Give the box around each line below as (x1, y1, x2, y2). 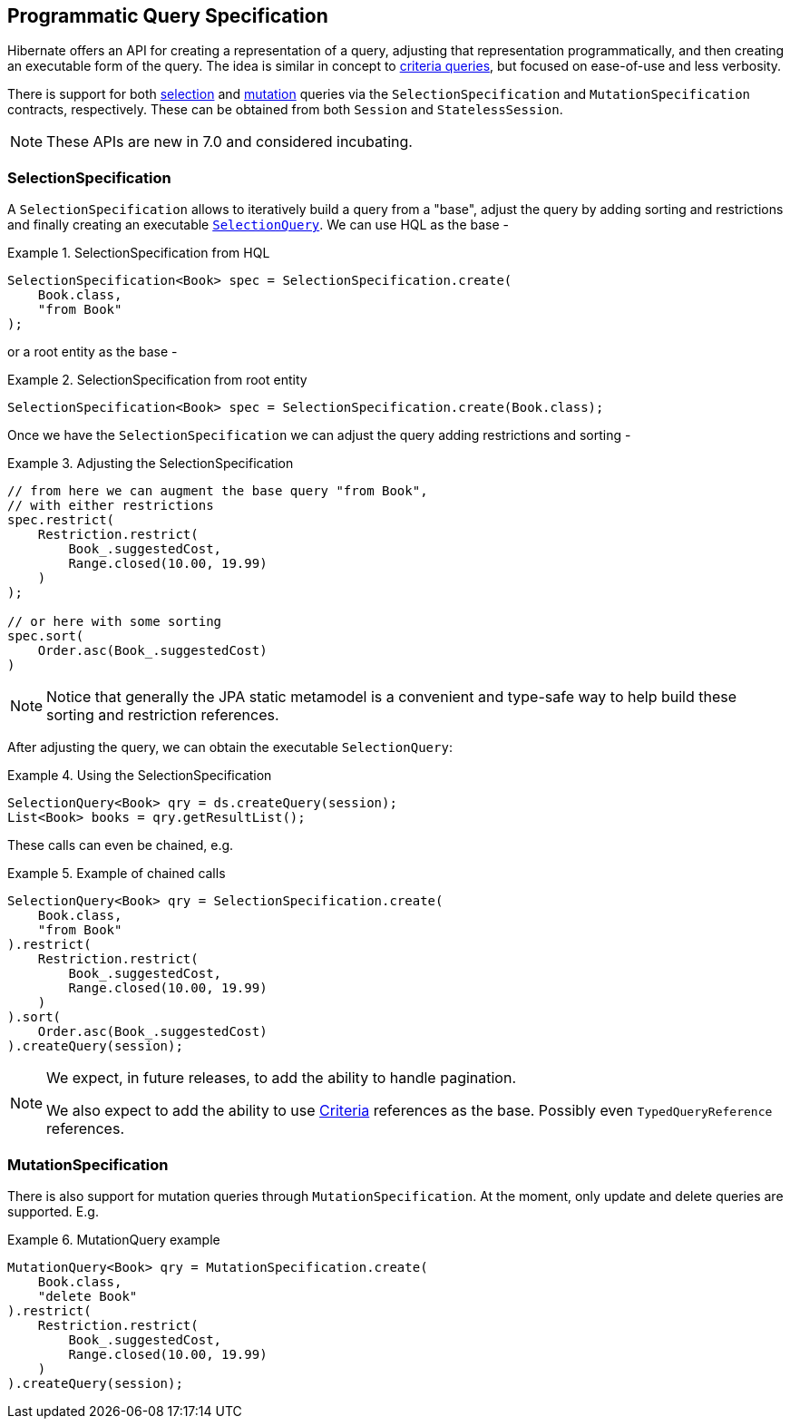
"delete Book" (37, 1288, 138, 1304)
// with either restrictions (7, 498, 214, 513)
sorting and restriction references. (46, 706, 279, 725)
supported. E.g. (7, 1203, 99, 1219)
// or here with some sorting (7, 614, 222, 630)
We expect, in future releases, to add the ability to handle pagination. (46, 1069, 517, 1088)
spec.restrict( (7, 513, 115, 528)
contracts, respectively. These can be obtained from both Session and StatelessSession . (7, 102, 563, 118)
